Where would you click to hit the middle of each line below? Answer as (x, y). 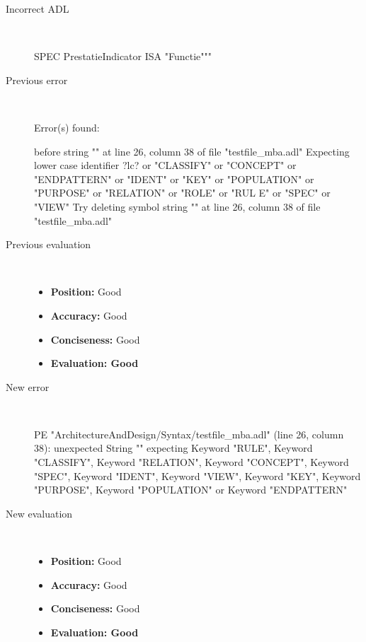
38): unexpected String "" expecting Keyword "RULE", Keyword (173, 448)
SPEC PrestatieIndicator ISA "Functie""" (123, 56)
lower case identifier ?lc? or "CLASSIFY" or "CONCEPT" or (165, 165)
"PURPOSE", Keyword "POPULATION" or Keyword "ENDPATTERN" (191, 490)
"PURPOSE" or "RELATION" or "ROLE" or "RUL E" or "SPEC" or (182, 193)
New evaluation (39, 513)
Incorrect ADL (38, 8)
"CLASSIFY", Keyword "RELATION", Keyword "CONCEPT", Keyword (191, 462)
